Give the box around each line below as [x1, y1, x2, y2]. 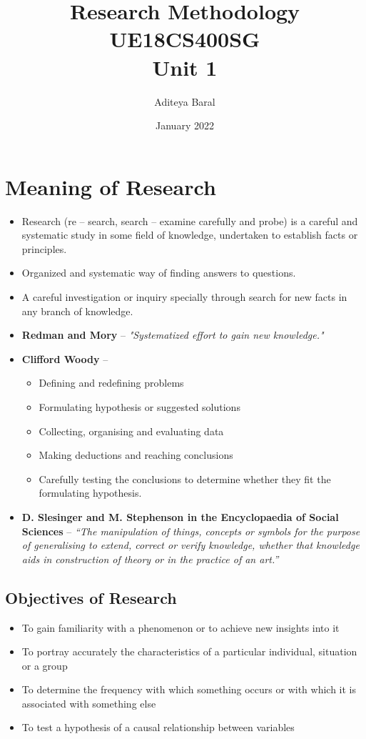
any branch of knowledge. [21, 303, 133, 318]
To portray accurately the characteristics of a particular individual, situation [21, 644, 357, 659]
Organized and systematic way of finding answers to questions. [21, 265, 296, 280]
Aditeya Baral [154, 94, 215, 109]
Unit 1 [152, 52, 218, 81]
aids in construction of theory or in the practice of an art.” [21, 551, 279, 566]
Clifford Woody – [21, 351, 108, 366]
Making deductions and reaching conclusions [39, 447, 233, 462]
